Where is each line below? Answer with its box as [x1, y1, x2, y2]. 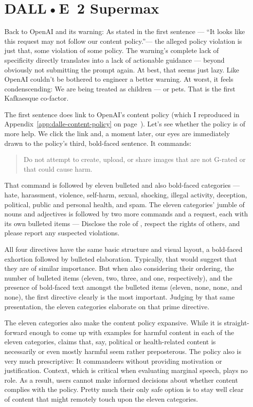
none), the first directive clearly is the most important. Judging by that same [4, 291, 235, 301]
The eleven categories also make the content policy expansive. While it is [4, 318, 222, 328]
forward [4, 327, 27, 337]
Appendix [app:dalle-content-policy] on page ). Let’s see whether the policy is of [4, 119, 246, 129]
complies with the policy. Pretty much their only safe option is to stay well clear [4, 384, 244, 394]
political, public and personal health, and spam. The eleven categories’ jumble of [4, 199, 245, 209]
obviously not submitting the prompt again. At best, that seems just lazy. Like [4, 64, 239, 74]
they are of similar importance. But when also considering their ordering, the [4, 263, 235, 273]
